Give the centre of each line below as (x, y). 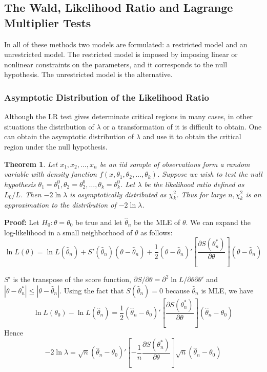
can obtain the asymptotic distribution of (69, 136)
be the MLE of (157, 222)
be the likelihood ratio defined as (194, 184)
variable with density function (50, 174)
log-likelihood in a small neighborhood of (68, 232)
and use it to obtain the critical (192, 136)
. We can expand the (218, 222)
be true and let (99, 222)
